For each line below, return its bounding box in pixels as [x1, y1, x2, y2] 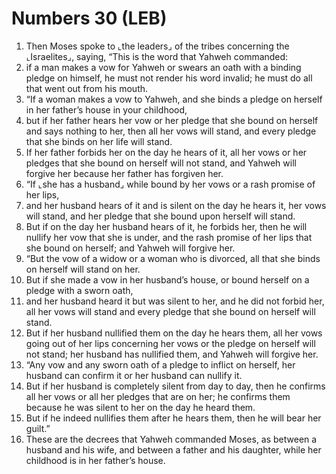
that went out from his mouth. [25, 82, 149, 94]
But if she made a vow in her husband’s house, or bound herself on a [25, 273, 310, 286]
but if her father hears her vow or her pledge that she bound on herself [25, 114, 319, 126]
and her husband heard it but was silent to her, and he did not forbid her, [25, 295, 325, 307]
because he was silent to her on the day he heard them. [25, 401, 256, 413]
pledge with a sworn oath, [25, 284, 134, 296]
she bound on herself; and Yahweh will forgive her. [25, 242, 236, 254]
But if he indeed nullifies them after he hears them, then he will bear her [25, 412, 322, 424]
